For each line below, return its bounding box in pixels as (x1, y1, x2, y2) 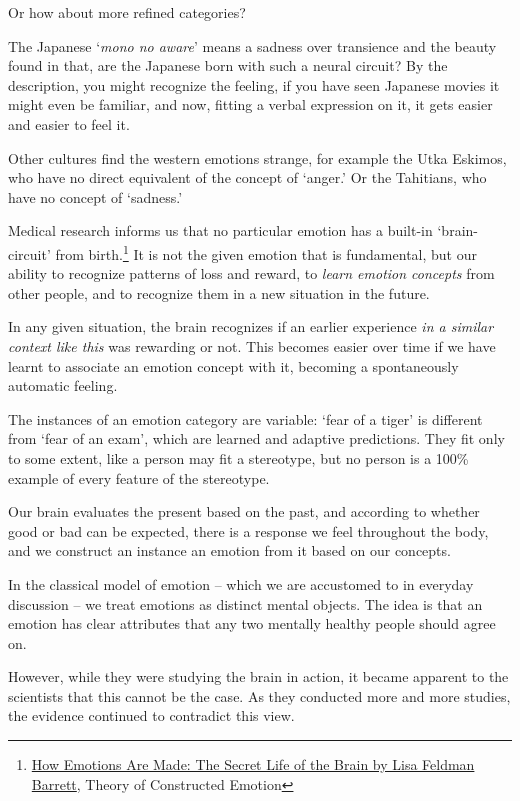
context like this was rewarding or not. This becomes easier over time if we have (8, 335, 496, 356)
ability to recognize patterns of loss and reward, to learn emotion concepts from (8, 263, 495, 284)
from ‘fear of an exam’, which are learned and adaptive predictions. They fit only (8, 428, 505, 449)
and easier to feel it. (8, 113, 130, 134)
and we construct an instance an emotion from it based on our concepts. (8, 540, 451, 561)
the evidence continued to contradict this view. (8, 705, 295, 726)
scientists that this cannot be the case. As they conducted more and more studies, (8, 685, 511, 706)
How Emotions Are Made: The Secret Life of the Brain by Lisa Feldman (31, 754, 475, 775)
